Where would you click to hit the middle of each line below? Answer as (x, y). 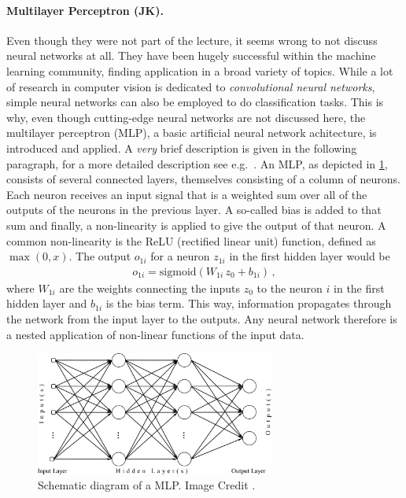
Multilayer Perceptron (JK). (85, 10)
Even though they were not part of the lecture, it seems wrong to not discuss (192, 40)
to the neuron (290, 288)
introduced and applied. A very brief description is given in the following (182, 148)
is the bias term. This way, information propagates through (249, 303)
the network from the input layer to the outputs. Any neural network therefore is (202, 318)
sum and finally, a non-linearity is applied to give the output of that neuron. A (196, 225)
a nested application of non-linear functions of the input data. (155, 334)
